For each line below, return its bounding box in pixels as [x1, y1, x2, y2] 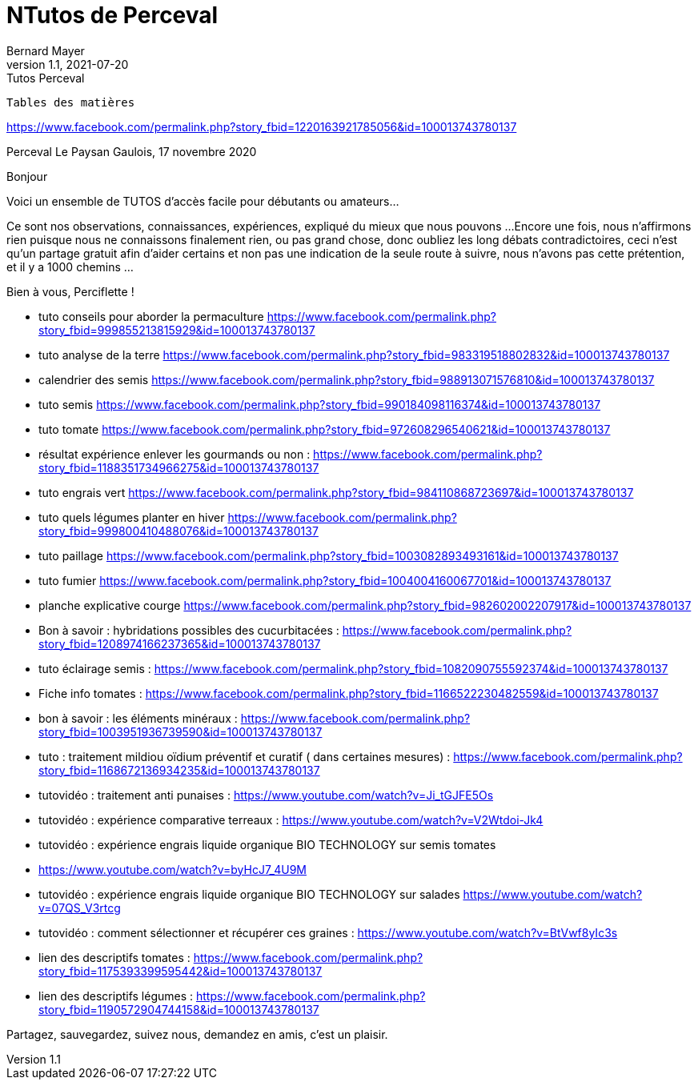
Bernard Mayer [6, 43, 85, 58]
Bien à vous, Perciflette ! [6, 284, 134, 299]
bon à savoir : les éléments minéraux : [38, 711, 238, 725]
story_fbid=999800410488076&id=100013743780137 [38, 523, 319, 538]
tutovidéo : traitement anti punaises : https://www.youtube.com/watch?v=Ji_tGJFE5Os [38, 787, 494, 802]
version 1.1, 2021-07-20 [6, 57, 129, 71]
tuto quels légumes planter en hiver [38, 510, 225, 524]
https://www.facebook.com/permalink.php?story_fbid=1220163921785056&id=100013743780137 [6, 119, 517, 134]
